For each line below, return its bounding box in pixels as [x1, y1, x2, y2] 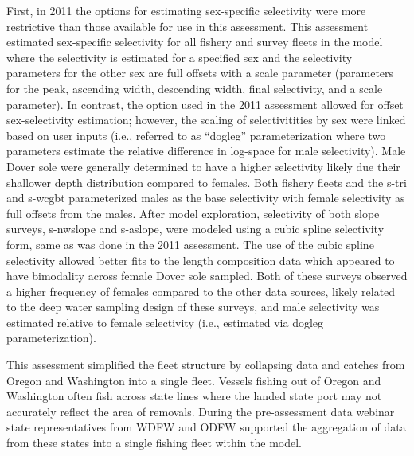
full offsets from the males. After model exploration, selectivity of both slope [6, 205, 380, 221]
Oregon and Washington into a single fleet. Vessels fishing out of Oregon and [6, 372, 381, 388]
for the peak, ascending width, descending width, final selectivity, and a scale [6, 80, 383, 96]
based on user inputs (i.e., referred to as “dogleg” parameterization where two [6, 127, 386, 143]
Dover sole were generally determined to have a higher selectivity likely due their [6, 158, 400, 174]
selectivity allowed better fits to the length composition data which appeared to [6, 251, 395, 268]
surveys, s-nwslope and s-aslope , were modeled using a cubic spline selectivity [6, 220, 385, 237]
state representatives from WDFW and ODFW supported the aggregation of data [6, 419, 406, 435]
